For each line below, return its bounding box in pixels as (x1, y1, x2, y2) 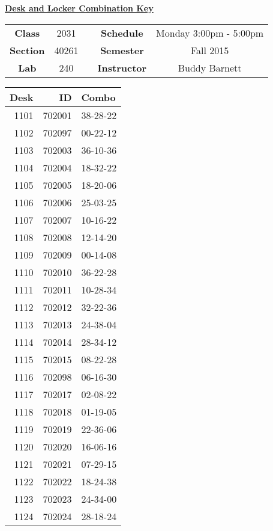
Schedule (101, 25, 143, 40)
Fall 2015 (190, 43, 229, 57)
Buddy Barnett (178, 60, 242, 75)
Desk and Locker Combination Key (5, 2, 154, 14)
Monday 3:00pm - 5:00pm (156, 25, 264, 40)
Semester (100, 43, 144, 57)
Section (10, 43, 45, 57)
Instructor (97, 60, 147, 75)
